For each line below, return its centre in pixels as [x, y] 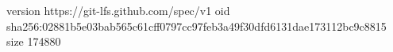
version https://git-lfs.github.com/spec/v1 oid [118, 10]
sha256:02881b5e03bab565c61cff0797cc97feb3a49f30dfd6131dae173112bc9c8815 [196, 26]
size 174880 [34, 41]
